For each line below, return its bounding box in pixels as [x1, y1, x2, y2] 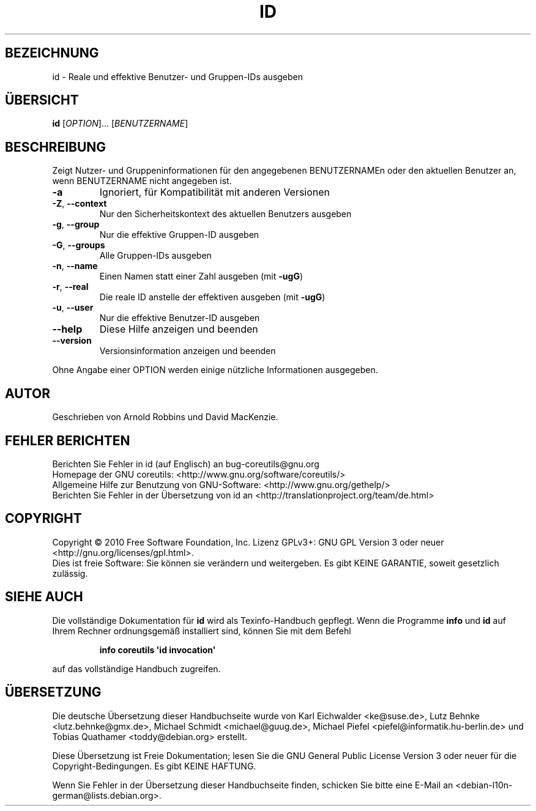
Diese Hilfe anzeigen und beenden [99, 323, 258, 336]
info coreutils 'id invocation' [99, 644, 216, 655]
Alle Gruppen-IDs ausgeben [99, 250, 212, 261]
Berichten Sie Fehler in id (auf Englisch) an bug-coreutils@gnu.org [52, 458, 319, 469]
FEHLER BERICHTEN [5, 432, 130, 448]
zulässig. [52, 568, 88, 579]
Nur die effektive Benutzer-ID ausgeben [99, 313, 260, 324]
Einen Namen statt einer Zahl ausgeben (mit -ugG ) [99, 271, 303, 282]
